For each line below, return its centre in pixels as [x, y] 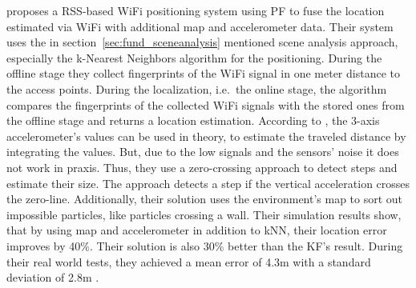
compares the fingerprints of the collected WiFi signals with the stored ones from [206, 104]
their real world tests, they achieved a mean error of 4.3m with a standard [189, 261]
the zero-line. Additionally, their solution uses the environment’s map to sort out [205, 199]
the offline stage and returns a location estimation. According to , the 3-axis [193, 120]
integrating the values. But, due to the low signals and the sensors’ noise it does [203, 152]
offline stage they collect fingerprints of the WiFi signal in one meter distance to [203, 73]
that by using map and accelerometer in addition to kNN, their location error [197, 230]
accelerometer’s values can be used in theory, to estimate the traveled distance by [206, 136]
